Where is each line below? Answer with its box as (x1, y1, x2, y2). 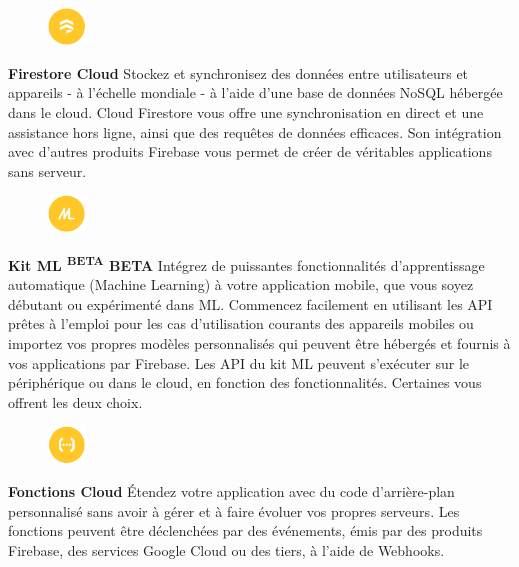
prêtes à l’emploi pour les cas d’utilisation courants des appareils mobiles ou (8, 313, 474, 334)
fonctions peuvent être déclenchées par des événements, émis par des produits (8, 520, 483, 541)
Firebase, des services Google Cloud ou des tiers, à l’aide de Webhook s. (8, 540, 445, 560)
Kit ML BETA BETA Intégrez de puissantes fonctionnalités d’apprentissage (8, 252, 485, 275)
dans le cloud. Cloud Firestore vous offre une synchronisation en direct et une (8, 101, 484, 122)
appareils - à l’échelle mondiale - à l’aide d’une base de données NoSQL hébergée (8, 82, 503, 103)
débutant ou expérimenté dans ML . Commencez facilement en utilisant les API (8, 293, 493, 314)
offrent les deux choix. (8, 391, 143, 412)
